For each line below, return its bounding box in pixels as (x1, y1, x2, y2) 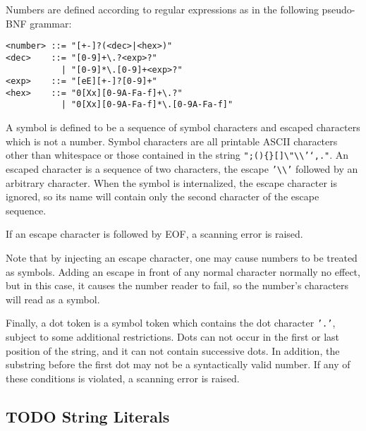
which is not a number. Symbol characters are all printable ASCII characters (6, 133, 338, 148)
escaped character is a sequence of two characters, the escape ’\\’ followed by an (6, 161, 358, 176)
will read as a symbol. (6, 291, 100, 306)
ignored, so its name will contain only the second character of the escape (6, 189, 319, 204)
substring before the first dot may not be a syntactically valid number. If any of (6, 357, 350, 372)
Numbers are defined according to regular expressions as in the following (6, 2, 319, 16)
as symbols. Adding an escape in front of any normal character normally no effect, (6, 264, 360, 279)
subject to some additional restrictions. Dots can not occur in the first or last (6, 329, 340, 344)
